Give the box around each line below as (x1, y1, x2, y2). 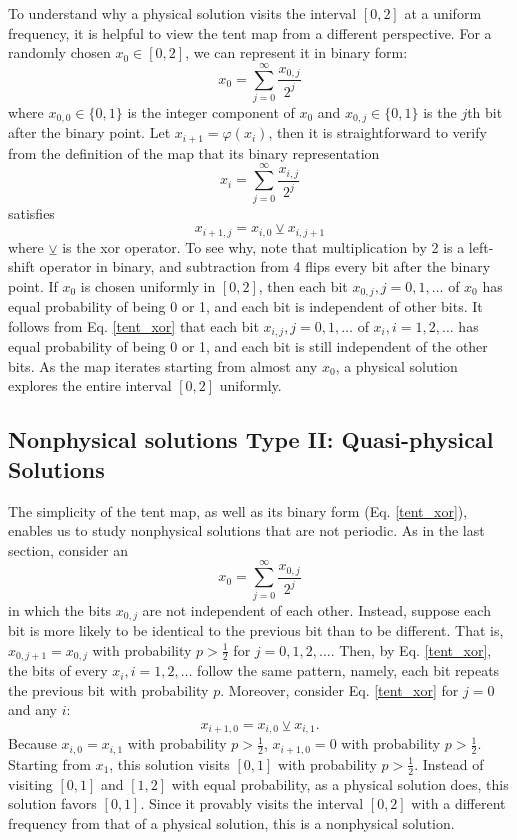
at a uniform (404, 3, 482, 23)
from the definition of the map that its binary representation (8, 142, 380, 163)
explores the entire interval (8, 375, 172, 396)
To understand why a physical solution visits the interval (8, 3, 357, 23)
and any (8, 699, 58, 720)
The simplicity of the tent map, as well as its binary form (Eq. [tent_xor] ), (8, 500, 468, 521)
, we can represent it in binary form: (185, 42, 408, 63)
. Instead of (414, 753, 484, 774)
